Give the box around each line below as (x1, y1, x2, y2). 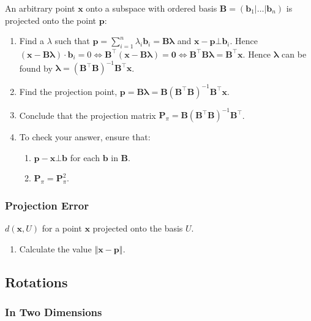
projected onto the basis (92, 222, 183, 235)
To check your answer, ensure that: (19, 130, 151, 143)
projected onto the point (5, 13, 97, 26)
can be (282, 47, 307, 60)
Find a (19, 34, 45, 47)
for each (70, 151, 100, 164)
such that (54, 34, 90, 47)
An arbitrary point (5, 2, 75, 14)
